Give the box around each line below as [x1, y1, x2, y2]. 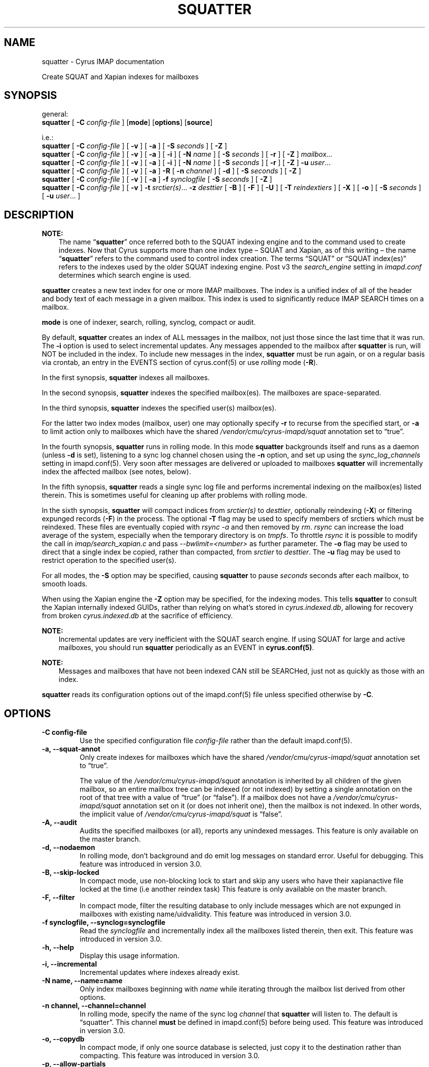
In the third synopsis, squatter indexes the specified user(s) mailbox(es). [42, 404, 277, 412]
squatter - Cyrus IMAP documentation [42, 57, 165, 66]
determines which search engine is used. [58, 271, 191, 280]
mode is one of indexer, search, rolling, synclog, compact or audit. [42, 318, 256, 327]
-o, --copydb [42, 1035, 85, 1043]
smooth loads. [42, 580, 88, 588]
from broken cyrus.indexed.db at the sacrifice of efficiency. [42, 611, 233, 620]
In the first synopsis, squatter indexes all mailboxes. [42, 373, 210, 382]
